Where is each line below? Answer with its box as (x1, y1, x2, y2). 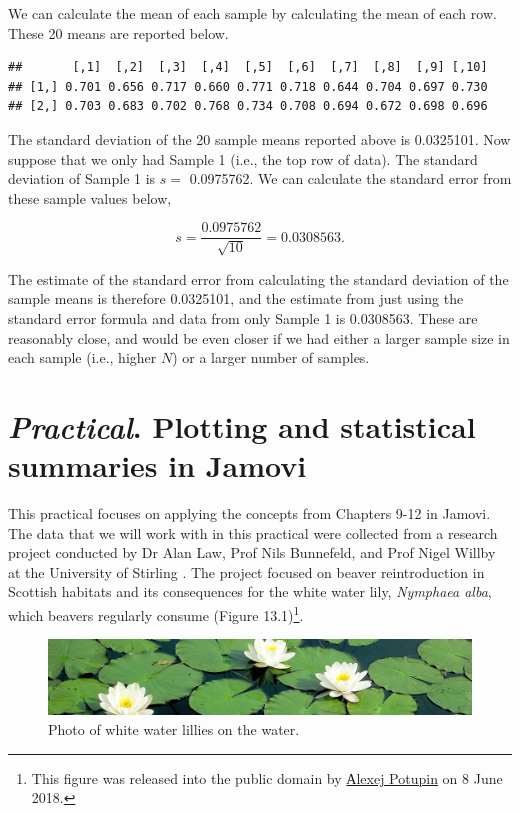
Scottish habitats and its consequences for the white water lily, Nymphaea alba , (8, 581, 492, 602)
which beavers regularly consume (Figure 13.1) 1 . (8, 602, 304, 625)
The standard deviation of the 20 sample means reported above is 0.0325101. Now (8, 128, 511, 149)
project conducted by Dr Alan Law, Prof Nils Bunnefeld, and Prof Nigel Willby (8, 542, 496, 563)
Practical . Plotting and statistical (8, 405, 476, 447)
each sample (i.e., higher (8, 347, 157, 368)
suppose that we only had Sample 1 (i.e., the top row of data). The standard (8, 148, 478, 169)
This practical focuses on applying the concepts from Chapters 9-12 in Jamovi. (8, 503, 491, 524)
